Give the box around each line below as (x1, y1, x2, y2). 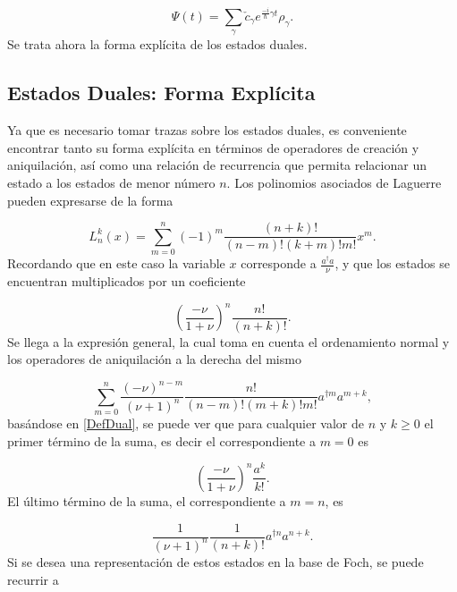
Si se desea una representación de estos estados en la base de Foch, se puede (7, 552, 424, 571)
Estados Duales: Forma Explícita (7, 79, 316, 106)
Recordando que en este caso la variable (7, 254, 225, 273)
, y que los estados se (334, 254, 451, 273)
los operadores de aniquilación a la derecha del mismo (7, 350, 301, 368)
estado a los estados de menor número (7, 173, 216, 191)
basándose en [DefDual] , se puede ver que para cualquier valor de (7, 414, 365, 433)
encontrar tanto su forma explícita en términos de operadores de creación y (7, 138, 419, 156)
